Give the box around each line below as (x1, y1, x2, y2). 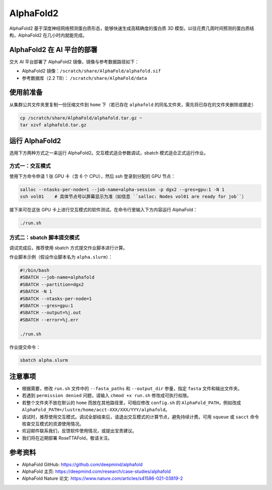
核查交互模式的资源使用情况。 (22, 420, 84, 426)
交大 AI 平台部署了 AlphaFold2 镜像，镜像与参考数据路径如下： (9, 59, 140, 65)
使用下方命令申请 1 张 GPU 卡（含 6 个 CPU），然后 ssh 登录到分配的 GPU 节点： (9, 173, 176, 179)
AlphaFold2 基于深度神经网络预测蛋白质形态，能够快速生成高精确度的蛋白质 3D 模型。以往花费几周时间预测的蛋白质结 (9, 25, 254, 31)
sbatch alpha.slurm (20, 357, 68, 363)
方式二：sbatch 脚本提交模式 (9, 234, 80, 241)
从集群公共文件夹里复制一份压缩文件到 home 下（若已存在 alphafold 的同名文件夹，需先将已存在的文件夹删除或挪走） (9, 101, 256, 107)
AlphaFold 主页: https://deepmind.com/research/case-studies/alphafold (22, 468, 171, 474)
